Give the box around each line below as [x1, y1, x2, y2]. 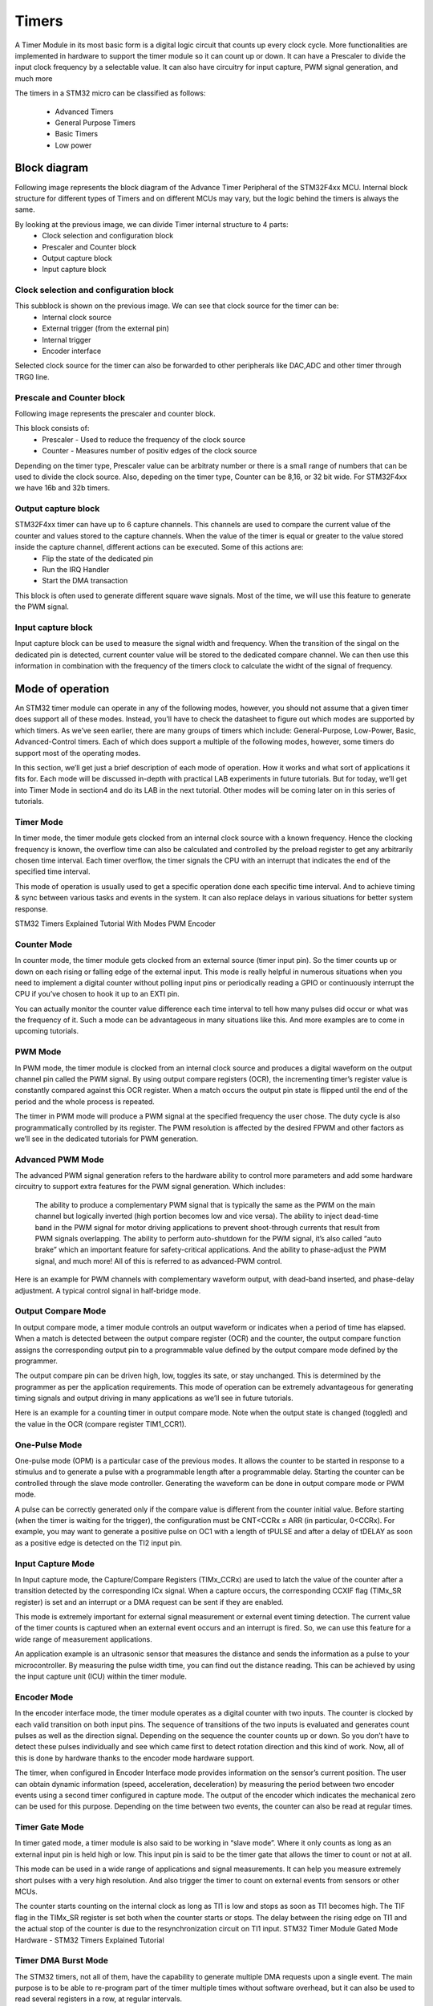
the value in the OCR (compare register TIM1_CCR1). [14, 1419, 187, 1428]
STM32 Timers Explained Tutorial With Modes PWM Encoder [14, 919, 216, 928]
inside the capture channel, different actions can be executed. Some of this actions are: [14, 542, 304, 552]
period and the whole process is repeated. [14, 1096, 156, 1107]
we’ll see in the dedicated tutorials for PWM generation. [14, 1134, 199, 1143]
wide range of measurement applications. [14, 1634, 152, 1644]
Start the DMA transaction [42, 576, 128, 586]
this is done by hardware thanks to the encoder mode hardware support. [14, 1753, 255, 1763]
